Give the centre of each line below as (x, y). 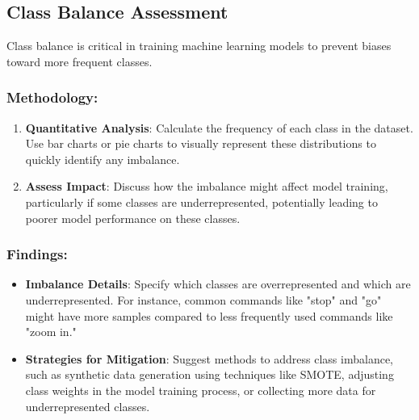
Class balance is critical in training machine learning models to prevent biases (199, 46)
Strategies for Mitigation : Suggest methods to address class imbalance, (209, 358)
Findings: (37, 254)
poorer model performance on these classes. (133, 218)
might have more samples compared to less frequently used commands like (209, 315)
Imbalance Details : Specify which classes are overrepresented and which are (218, 284)
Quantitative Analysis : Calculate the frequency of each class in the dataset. (219, 127)
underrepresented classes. (88, 406)
